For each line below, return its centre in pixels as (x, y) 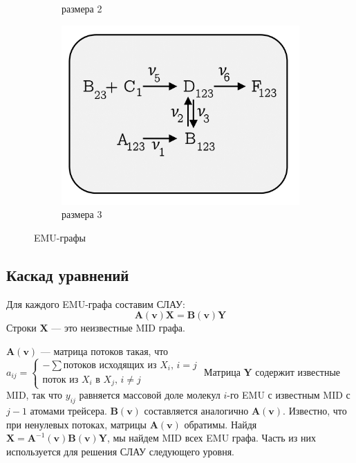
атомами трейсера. (68, 411)
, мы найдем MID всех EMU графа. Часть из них (211, 438)
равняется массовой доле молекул (150, 395)
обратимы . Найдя (221, 424)
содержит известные (298, 371)
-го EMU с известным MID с (289, 395)
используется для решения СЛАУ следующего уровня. (120, 451)
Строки (21, 328)
